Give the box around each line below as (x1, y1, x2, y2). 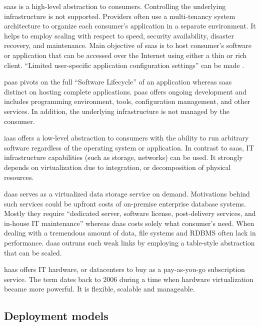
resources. (4, 171, 34, 182)
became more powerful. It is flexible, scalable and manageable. (4, 283, 195, 294)
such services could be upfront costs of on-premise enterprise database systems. (4, 198, 246, 208)
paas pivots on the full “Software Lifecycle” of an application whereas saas (4, 76, 232, 87)
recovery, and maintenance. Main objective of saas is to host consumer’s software (4, 40, 251, 50)
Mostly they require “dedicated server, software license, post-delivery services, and (4, 208, 256, 218)
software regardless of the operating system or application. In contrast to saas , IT (4, 142, 254, 152)
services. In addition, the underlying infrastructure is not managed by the (4, 105, 229, 116)
